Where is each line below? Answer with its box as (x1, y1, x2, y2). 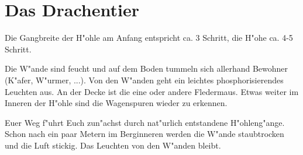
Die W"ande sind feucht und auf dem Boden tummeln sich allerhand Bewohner (5, 62, 288, 75)
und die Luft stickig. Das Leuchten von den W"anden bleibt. (5, 139, 221, 151)
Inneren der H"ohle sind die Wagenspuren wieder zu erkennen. (5, 97, 228, 109)
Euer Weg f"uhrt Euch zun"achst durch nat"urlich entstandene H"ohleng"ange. (5, 116, 285, 128)
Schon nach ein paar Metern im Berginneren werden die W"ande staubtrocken (5, 128, 284, 140)
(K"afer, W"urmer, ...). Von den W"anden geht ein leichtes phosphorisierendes (5, 73, 284, 86)
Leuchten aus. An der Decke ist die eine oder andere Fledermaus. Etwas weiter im (5, 85, 299, 97)
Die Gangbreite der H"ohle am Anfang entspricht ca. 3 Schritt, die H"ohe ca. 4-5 (5, 31, 293, 44)
